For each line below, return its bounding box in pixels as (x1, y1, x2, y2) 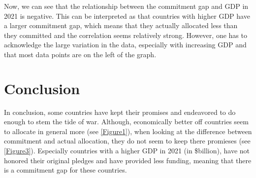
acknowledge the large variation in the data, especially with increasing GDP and (4, 39, 247, 50)
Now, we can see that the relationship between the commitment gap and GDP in (4, 1, 249, 11)
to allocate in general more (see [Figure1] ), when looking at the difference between (4, 126, 252, 136)
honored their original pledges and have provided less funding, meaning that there (4, 155, 252, 165)
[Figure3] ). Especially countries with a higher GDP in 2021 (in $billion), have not (4, 145, 250, 156)
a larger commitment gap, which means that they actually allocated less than (4, 20, 238, 31)
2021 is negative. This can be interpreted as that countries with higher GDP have (4, 10, 250, 21)
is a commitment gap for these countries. (4, 165, 127, 175)
